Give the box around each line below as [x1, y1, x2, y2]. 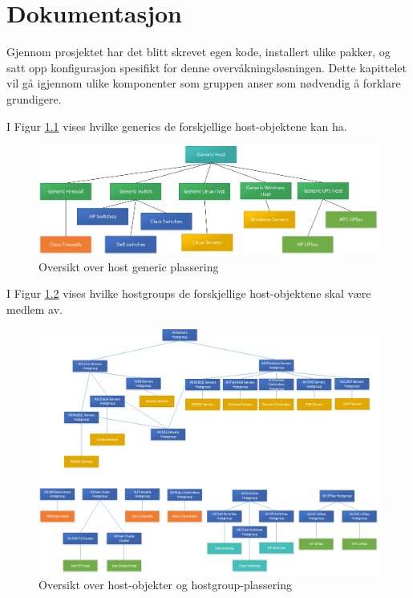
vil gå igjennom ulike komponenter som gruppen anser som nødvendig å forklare [6, 75, 401, 92]
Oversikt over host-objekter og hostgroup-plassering [38, 576, 292, 593]
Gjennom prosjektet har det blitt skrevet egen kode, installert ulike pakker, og [6, 43, 391, 60]
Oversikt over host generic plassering [38, 258, 219, 275]
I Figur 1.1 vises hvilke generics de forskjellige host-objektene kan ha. [6, 117, 347, 134]
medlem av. [6, 300, 63, 317]
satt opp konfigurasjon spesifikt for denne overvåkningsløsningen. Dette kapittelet [6, 59, 407, 75]
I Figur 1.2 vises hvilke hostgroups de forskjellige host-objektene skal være [6, 285, 371, 302]
